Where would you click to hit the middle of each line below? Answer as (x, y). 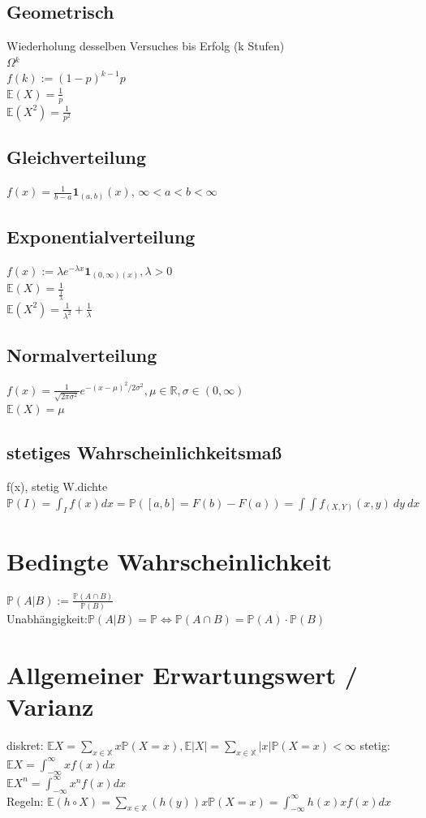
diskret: (25, 745)
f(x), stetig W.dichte (57, 486)
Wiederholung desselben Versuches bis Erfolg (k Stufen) (146, 46)
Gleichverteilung (77, 157)
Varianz (50, 706)
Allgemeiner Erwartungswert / (182, 675)
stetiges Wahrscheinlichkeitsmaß (144, 452)
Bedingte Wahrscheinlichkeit (169, 560)
